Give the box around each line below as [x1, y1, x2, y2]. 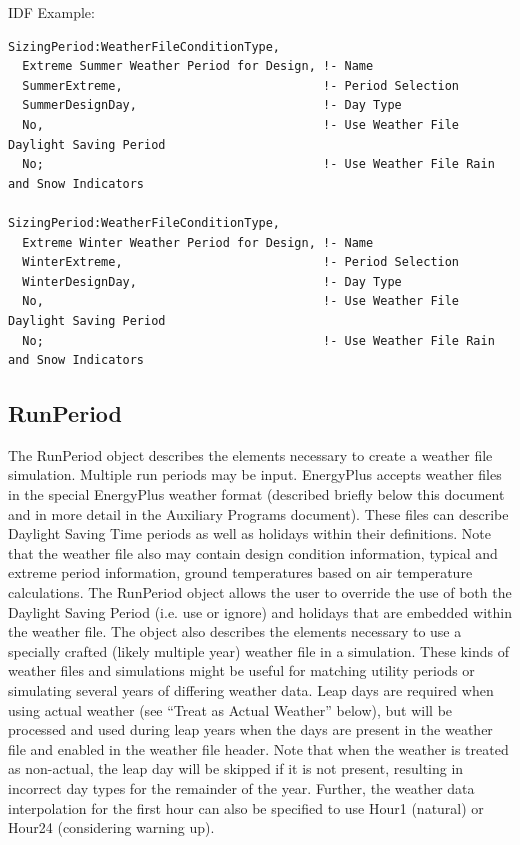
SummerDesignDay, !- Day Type [22, 98, 402, 113]
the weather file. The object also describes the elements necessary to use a [8, 621, 462, 642]
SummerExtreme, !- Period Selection [22, 78, 460, 93]
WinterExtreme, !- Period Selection [22, 255, 460, 270]
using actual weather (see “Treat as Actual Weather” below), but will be [8, 699, 453, 720]
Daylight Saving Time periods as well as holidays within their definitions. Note [8, 523, 491, 544]
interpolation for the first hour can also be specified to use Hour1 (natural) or [8, 797, 484, 818]
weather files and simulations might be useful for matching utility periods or [8, 660, 475, 681]
